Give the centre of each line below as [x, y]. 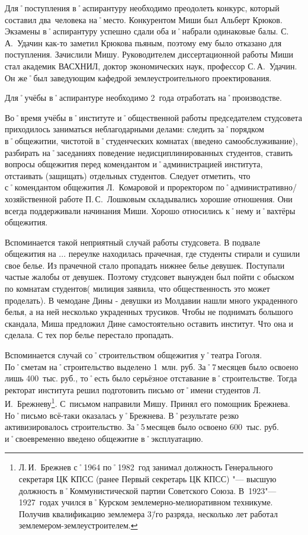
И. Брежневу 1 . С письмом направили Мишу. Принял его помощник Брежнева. [147, 403]
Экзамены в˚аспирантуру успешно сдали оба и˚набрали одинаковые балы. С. [147, 31]
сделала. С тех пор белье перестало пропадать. [89, 335]
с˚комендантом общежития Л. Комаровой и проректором [109, 187]
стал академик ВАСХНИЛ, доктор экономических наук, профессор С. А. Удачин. [151, 66]
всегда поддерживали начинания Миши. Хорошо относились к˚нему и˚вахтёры [150, 210]
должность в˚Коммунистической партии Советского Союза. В [131, 490]
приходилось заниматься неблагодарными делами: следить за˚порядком [134, 129]
